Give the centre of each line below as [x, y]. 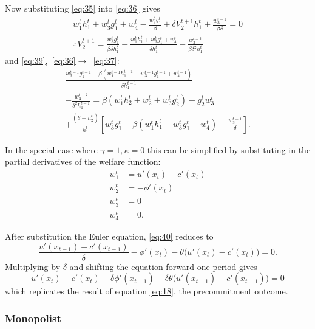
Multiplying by [33, 266]
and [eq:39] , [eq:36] [40, 60]
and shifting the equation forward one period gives [163, 266]
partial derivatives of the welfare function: [83, 161]
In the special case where [51, 149]
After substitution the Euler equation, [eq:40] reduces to [109, 236]
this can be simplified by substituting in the [229, 149]
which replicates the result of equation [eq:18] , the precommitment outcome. [147, 291]
